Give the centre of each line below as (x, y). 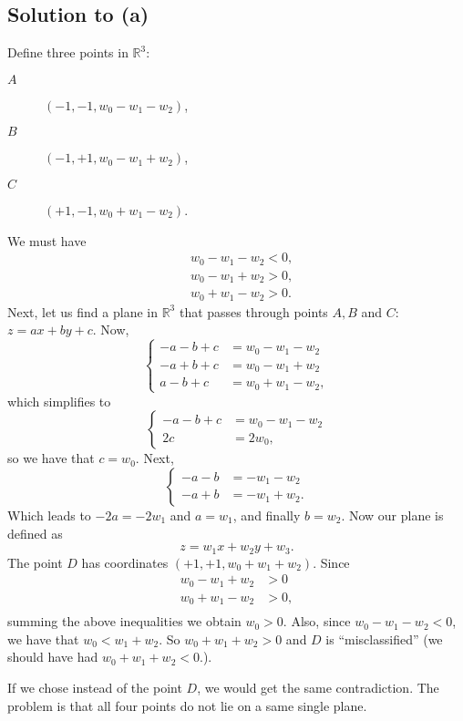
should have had (53, 657)
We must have (47, 240)
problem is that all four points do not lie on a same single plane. (187, 705)
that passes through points (253, 311)
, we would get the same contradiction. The (318, 687)
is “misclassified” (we (384, 639)
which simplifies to (59, 401)
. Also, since (317, 621)
